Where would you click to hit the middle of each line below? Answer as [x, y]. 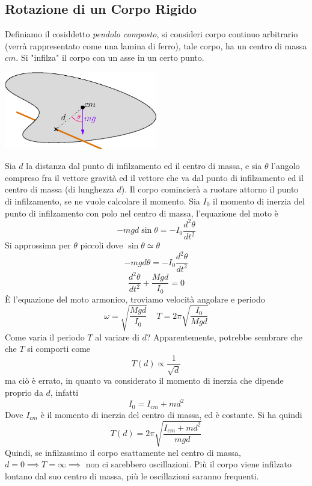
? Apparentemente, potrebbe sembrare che [224, 337]
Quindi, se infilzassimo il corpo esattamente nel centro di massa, [123, 452]
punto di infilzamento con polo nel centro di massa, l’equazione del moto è [142, 213]
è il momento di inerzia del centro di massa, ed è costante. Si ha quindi [171, 414]
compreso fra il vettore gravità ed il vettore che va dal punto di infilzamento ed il [154, 177]
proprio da [24, 392]
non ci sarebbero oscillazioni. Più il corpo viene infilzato [189, 464]
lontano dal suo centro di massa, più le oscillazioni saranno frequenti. [132, 475]
